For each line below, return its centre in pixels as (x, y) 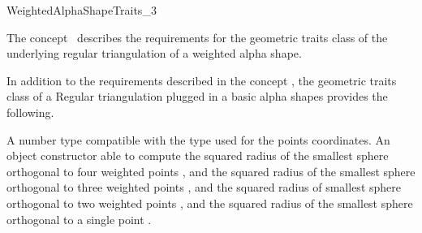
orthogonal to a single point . (79, 219)
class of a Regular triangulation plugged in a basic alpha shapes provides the (197, 96)
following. (30, 112)
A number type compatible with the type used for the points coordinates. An (198, 139)
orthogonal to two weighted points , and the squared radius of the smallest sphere (210, 203)
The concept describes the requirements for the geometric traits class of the (197, 37)
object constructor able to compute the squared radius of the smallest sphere (198, 155)
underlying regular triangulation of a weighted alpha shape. (154, 53)
